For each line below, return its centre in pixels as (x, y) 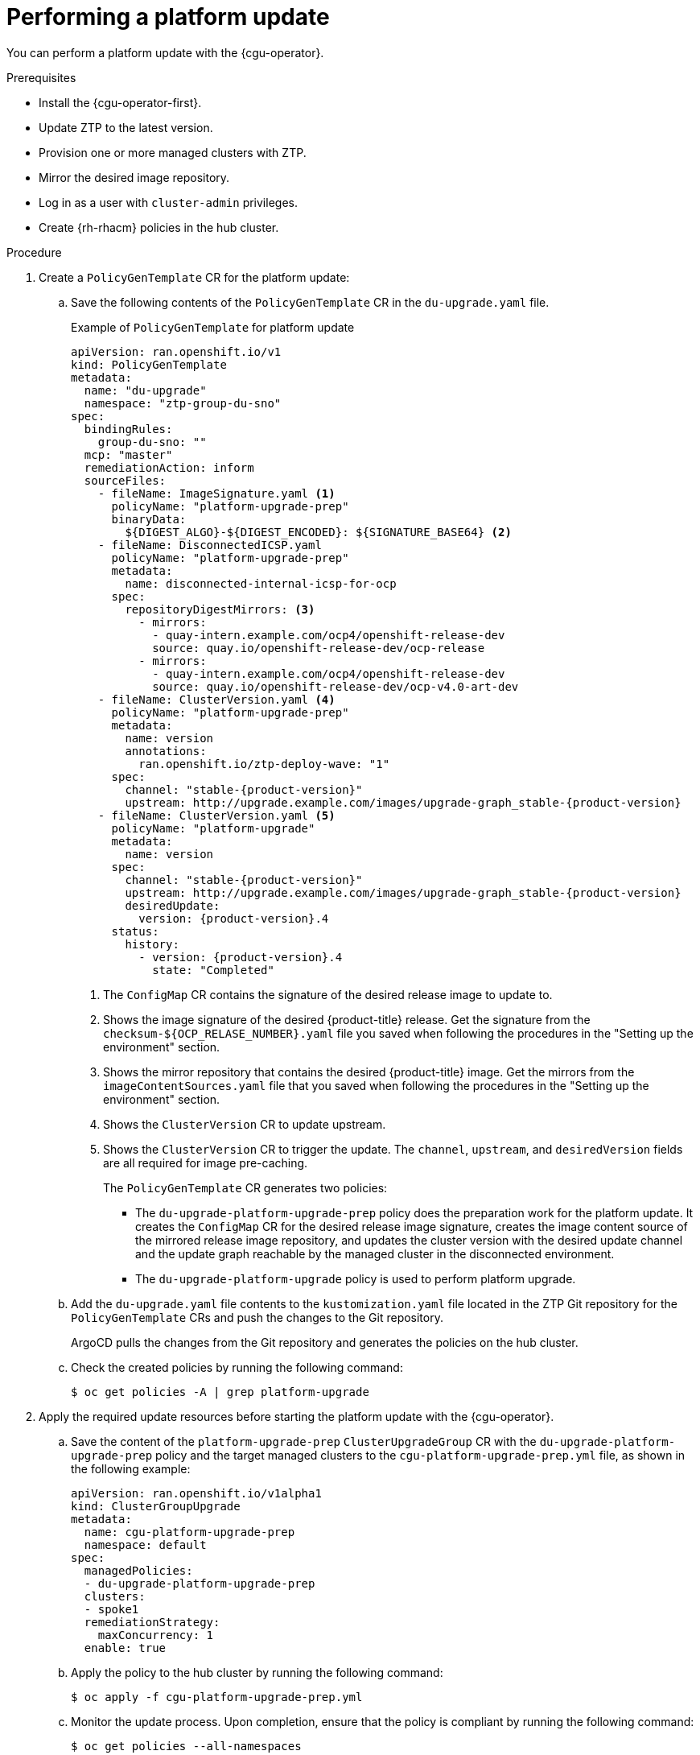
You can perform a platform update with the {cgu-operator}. (165, 52)
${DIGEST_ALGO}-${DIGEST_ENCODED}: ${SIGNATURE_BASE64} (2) (318, 532)
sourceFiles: (125, 480)
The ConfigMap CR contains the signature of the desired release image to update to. (328, 994)
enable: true (125, 1648)
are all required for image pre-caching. (206, 1162)
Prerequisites (41, 77)
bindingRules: (128, 429)
